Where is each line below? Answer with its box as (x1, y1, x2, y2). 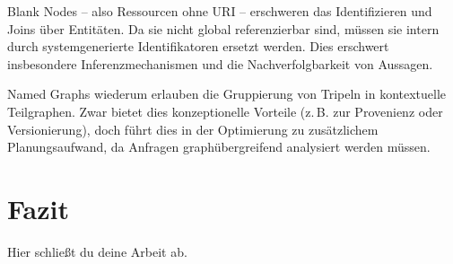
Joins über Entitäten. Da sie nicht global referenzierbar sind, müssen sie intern (7, 19, 440, 38)
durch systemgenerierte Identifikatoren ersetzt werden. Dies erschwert (7, 37, 389, 56)
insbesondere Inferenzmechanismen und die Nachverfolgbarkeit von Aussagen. (7, 54, 433, 73)
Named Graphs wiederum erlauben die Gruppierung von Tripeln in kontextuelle (7, 84, 447, 103)
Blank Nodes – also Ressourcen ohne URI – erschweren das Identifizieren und (7, 2, 432, 20)
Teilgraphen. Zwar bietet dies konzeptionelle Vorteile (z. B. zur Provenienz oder (7, 101, 443, 120)
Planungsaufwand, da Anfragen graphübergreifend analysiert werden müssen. (7, 137, 431, 156)
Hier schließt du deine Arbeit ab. (7, 242, 187, 260)
